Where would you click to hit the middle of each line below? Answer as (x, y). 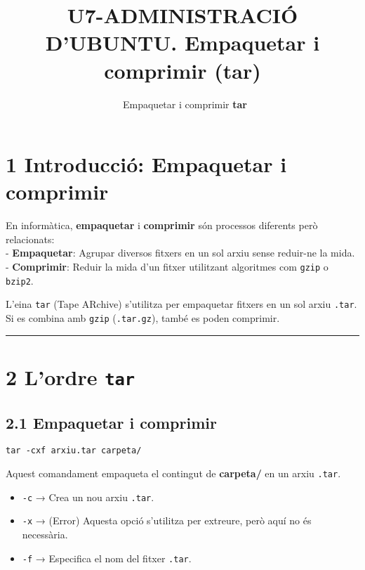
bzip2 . (20, 280)
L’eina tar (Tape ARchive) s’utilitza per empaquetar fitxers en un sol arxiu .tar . (181, 304)
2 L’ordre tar (71, 376)
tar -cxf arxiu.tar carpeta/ (74, 451)
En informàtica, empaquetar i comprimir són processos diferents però (162, 225)
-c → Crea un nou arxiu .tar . (88, 497)
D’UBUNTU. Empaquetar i (182, 43)
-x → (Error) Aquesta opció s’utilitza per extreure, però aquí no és (167, 520)
